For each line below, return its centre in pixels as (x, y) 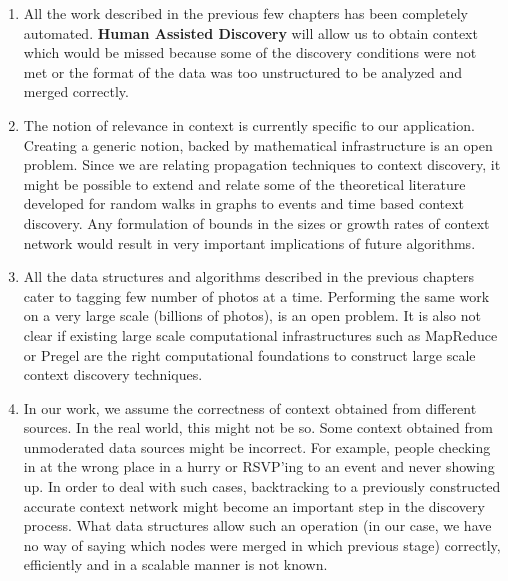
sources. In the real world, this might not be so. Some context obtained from (258, 427)
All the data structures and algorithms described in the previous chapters (249, 276)
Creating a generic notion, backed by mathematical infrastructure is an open (258, 144)
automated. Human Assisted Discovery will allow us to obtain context (250, 32)
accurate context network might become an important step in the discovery (254, 505)
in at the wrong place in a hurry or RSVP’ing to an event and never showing (259, 466)
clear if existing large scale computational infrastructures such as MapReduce (260, 334)
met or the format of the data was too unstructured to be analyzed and (242, 71)
